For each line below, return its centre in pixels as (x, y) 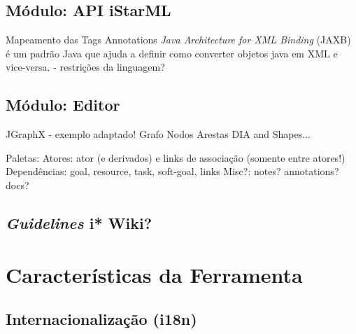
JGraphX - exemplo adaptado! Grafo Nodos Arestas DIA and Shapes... (158, 134)
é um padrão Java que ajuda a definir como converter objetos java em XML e (172, 53)
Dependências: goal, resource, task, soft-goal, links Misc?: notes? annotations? (172, 171)
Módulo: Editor (63, 105)
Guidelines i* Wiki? (79, 222)
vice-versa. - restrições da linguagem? (85, 67)
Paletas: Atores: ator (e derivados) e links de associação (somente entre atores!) (176, 157)
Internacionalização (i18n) (101, 319)
